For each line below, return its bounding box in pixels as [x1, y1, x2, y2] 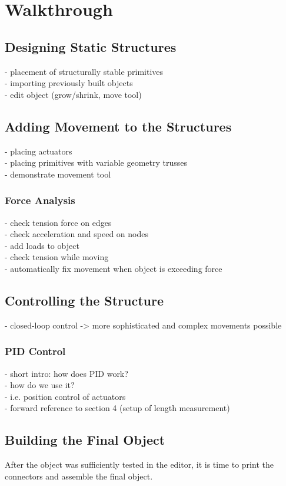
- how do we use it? [5, 379, 75, 391]
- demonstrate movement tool [5, 168, 111, 180]
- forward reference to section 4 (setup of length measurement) [5, 402, 230, 414]
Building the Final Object [5, 431, 165, 449]
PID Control [5, 344, 66, 359]
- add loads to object [5, 239, 79, 251]
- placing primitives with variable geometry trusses [5, 156, 188, 169]
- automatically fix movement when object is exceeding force [5, 262, 222, 274]
